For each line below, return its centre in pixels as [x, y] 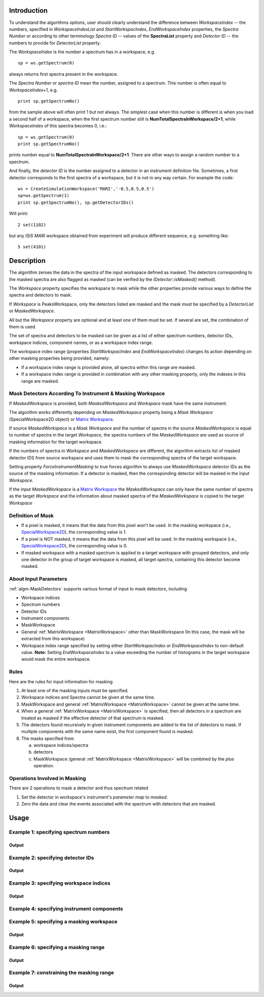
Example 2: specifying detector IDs [52, 858]
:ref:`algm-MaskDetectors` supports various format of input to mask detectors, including [98, 588]
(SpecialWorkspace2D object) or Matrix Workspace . [62, 419]
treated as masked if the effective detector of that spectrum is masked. [93, 718]
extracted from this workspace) [53, 639]
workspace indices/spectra [61, 745]
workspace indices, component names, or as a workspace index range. [81, 343]
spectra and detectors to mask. [41, 295]
